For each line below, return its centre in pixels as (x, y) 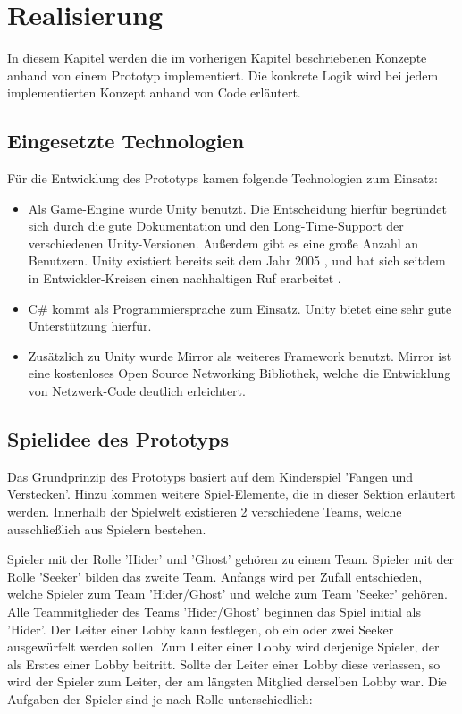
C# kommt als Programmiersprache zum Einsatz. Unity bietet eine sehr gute (240, 308)
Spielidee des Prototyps (118, 439)
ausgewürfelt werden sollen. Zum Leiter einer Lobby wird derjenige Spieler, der (223, 647)
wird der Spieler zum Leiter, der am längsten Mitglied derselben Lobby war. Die (227, 681)
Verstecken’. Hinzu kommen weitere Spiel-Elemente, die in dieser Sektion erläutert (231, 494)
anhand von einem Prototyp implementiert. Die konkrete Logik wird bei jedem (223, 75)
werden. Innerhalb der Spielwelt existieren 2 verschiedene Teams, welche (205, 512)
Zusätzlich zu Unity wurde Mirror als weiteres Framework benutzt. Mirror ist (240, 355)
